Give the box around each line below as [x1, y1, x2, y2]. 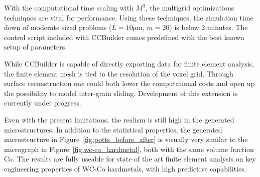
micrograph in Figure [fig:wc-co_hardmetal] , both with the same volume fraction [4, 143, 254, 154]
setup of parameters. [4, 41, 67, 52]
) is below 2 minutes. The [169, 22, 248, 32]
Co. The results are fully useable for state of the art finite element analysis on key [4, 153, 256, 164]
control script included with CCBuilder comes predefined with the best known [4, 31, 244, 42]
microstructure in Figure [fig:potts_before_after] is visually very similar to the [4, 134, 248, 144]
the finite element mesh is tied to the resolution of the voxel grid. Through [4, 68, 233, 78]
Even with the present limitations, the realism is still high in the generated [4, 114, 234, 124]
